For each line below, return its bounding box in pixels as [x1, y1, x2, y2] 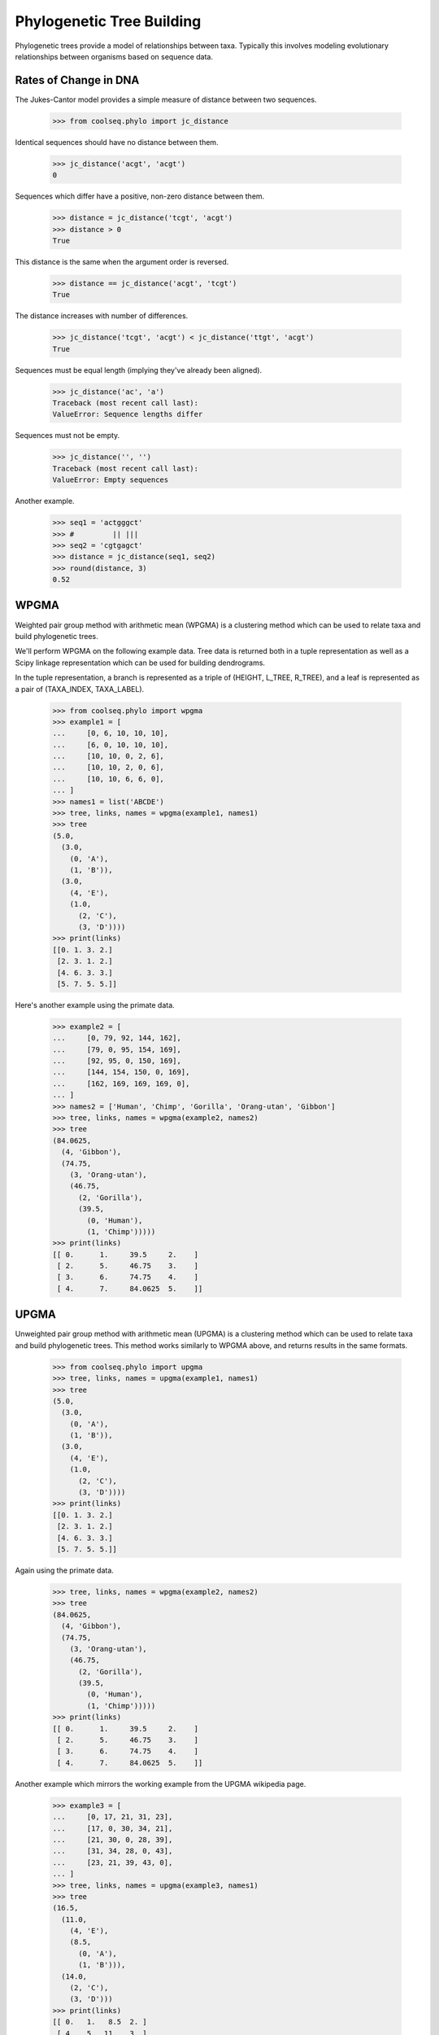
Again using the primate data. [15, 1565, 114, 1575]
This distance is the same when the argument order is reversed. [15, 256, 229, 266]
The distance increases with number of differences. [15, 311, 189, 321]
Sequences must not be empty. [15, 431, 120, 440]
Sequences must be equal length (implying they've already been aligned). [15, 365, 263, 374]
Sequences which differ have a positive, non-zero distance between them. [15, 191, 265, 201]
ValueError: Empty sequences [52, 475, 169, 484]
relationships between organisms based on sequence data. [15, 51, 213, 61]
